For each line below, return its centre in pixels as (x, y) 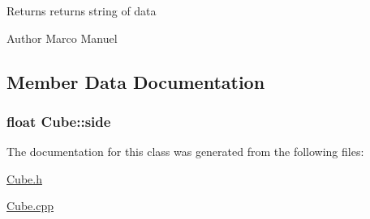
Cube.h (24, 178)
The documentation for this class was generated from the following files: (185, 152)
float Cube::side (59, 121)
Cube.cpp (30, 206)
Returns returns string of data (82, 11)
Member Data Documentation (136, 81)
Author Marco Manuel (62, 38)
